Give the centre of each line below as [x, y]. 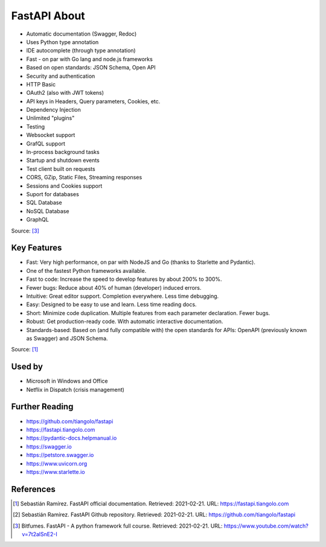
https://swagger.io [49, 446]
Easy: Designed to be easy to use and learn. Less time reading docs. [111, 304]
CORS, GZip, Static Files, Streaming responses [84, 178]
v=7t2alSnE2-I [40, 534]
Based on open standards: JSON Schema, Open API [91, 68]
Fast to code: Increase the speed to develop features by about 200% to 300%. [124, 279]
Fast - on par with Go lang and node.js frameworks [90, 59]
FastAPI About [48, 16]
